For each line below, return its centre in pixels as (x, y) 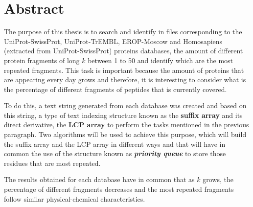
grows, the (218, 179)
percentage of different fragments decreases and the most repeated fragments (119, 189)
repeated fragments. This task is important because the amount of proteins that (124, 70)
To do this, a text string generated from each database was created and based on (125, 105)
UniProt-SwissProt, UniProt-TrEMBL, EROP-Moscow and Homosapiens (113, 41)
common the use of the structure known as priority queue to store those (115, 153)
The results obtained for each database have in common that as (99, 179)
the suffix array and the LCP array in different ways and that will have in (115, 144)
